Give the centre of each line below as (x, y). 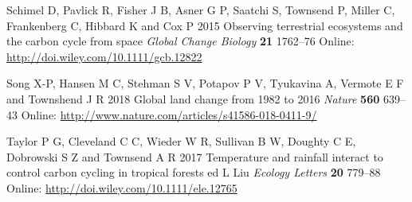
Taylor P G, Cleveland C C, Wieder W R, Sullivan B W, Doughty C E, (181, 141)
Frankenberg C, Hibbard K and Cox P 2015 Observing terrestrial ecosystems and (205, 25)
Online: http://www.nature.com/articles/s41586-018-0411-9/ (169, 114)
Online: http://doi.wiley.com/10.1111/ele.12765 (122, 187)
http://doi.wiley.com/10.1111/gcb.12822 (104, 56)
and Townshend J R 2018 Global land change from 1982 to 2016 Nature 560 (193, 98)
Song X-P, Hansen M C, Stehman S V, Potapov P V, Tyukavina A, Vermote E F (205, 83)
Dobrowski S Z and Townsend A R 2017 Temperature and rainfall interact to (195, 156)
